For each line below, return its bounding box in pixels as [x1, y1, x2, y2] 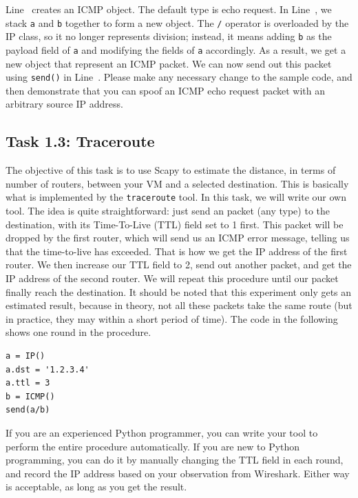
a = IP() [6, 350, 45, 361]
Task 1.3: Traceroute [6, 130, 155, 152]
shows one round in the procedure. [6, 325, 151, 339]
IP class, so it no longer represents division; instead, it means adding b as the [6, 29, 332, 43]
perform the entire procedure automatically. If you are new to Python [6, 439, 300, 453]
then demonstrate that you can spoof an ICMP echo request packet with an [6, 83, 326, 97]
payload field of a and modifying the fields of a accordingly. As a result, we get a [6, 42, 346, 57]
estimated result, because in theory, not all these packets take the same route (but [6, 298, 352, 312]
